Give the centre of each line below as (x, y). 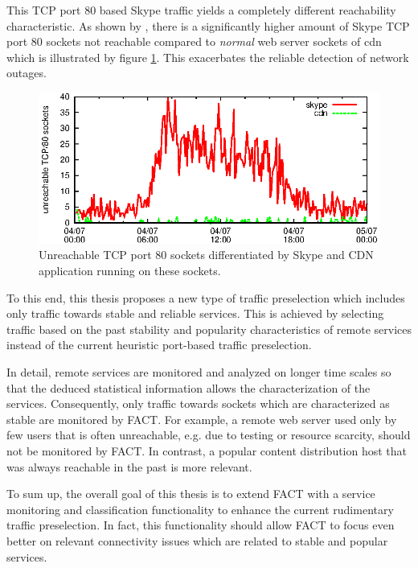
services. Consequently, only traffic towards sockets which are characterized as (198, 403)
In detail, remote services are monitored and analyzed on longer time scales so (199, 371)
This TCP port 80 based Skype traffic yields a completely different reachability (201, 10)
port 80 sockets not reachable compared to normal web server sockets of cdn (194, 41)
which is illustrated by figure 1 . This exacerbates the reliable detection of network (208, 57)
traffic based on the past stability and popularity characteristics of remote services (209, 329)
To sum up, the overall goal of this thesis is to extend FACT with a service (191, 494)
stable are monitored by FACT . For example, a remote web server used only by (202, 419)
